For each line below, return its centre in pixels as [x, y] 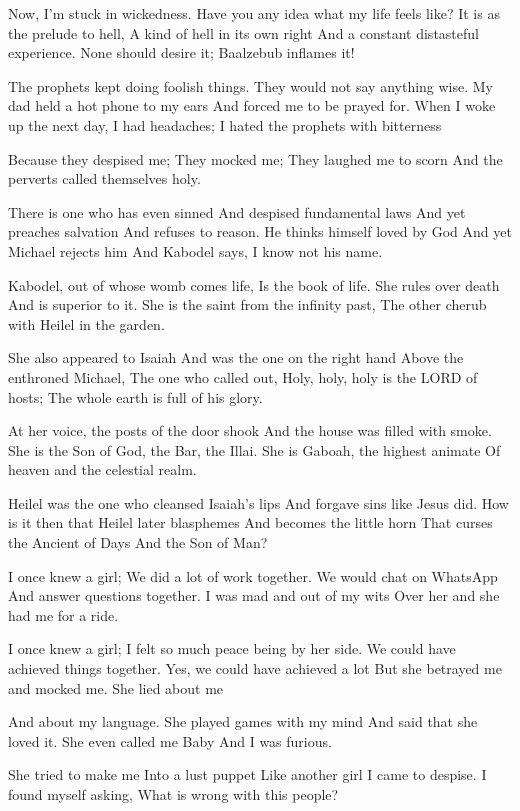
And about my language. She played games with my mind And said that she [243, 721]
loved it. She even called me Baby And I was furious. [170, 740]
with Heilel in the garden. [86, 323]
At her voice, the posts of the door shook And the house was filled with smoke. [250, 430]
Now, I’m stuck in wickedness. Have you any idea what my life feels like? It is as [254, 13]
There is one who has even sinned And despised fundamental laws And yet [237, 211]
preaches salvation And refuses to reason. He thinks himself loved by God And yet [260, 231]
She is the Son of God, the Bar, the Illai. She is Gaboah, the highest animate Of [254, 449]
